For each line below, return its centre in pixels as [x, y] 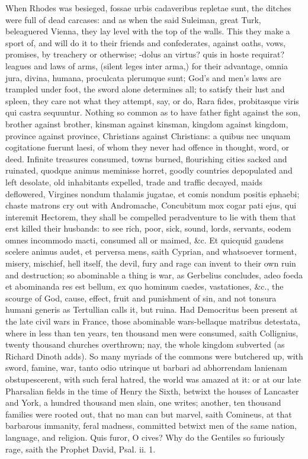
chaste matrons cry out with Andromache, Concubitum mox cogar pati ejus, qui [151, 205]
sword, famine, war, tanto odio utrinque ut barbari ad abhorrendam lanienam [146, 367]
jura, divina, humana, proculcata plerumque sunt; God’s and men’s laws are [143, 77]
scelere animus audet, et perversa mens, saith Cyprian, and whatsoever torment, [151, 251]
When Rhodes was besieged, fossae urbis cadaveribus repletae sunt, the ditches [148, 8]
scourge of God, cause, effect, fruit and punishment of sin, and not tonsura [141, 298]
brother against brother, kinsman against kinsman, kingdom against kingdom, [147, 123]
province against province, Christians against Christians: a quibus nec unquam [148, 135]
